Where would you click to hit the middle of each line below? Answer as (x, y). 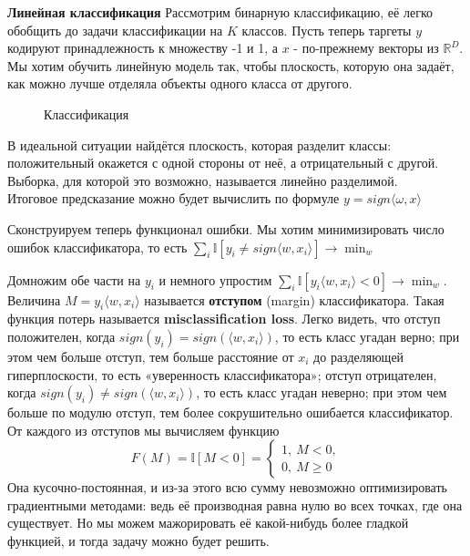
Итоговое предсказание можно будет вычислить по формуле (174, 198)
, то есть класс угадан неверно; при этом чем (322, 392)
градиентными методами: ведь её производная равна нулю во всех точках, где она (235, 505)
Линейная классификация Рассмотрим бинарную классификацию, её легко (220, 12)
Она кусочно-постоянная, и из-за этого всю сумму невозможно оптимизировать (227, 487)
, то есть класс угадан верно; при (367, 336)
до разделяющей (359, 356)
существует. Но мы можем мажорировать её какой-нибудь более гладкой (208, 523)
